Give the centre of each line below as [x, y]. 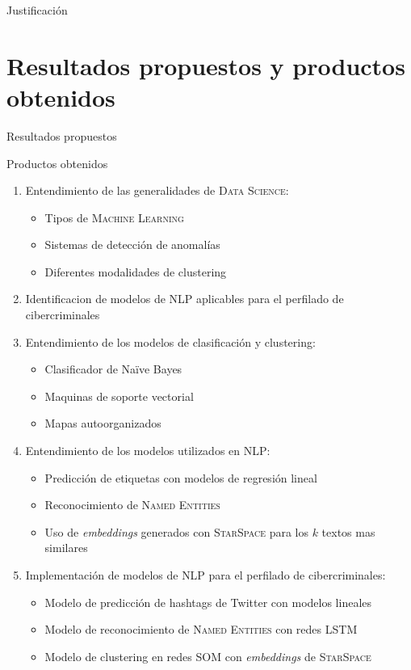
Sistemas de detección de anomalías [132, 244]
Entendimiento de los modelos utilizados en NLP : [148, 451]
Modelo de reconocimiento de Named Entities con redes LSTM [201, 629]
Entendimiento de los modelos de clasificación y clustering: [170, 341]
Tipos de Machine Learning [114, 217]
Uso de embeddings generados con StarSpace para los [176, 531]
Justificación [37, 10]
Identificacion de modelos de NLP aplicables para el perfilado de [185, 299]
